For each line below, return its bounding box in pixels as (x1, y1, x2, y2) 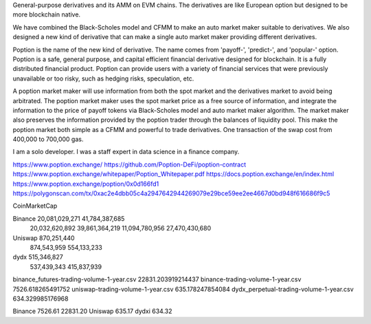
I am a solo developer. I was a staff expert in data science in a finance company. (12, 148, 240, 156)
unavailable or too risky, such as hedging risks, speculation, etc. (12, 74, 194, 83)
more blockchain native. (12, 10, 81, 19)
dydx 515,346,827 (12, 253, 63, 261)
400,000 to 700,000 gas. (12, 135, 84, 144)
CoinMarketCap (12, 202, 58, 210)
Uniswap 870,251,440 (12, 234, 75, 242)
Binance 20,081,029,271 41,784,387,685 (12, 214, 125, 223)
